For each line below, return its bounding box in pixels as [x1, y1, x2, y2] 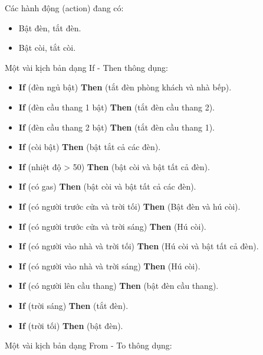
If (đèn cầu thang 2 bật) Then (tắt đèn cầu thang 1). [18, 120, 215, 133]
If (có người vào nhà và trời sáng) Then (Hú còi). [18, 259, 200, 272]
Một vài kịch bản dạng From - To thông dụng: [5, 339, 172, 351]
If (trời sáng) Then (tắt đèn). [18, 299, 129, 311]
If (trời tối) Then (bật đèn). [18, 319, 123, 331]
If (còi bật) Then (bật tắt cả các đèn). [18, 141, 161, 153]
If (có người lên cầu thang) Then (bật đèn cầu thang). [18, 279, 219, 292]
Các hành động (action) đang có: [5, 2, 124, 14]
